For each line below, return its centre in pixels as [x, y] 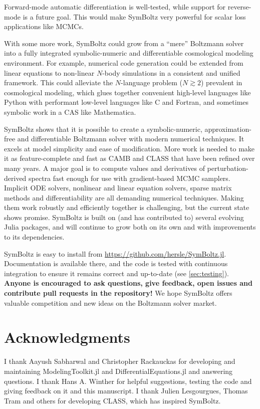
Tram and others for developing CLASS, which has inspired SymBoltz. [112, 400]
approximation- [228, 129]
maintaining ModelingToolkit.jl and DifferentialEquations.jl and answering [118, 371]
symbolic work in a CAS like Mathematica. [70, 112]
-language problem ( [152, 82]
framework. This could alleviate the [59, 82]
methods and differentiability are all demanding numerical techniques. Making [124, 197]
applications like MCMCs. [44, 26]
